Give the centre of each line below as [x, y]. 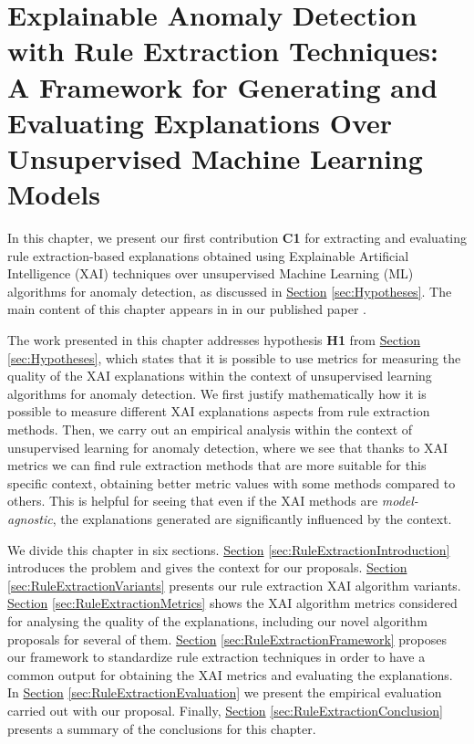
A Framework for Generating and [222, 86]
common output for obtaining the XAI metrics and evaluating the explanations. [230, 674]
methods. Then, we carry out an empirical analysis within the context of [210, 429]
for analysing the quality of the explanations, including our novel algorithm [217, 620]
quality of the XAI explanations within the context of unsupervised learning [220, 376]
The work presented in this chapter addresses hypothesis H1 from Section [214, 340]
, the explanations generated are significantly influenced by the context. [252, 518]
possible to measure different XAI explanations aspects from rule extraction [219, 411]
